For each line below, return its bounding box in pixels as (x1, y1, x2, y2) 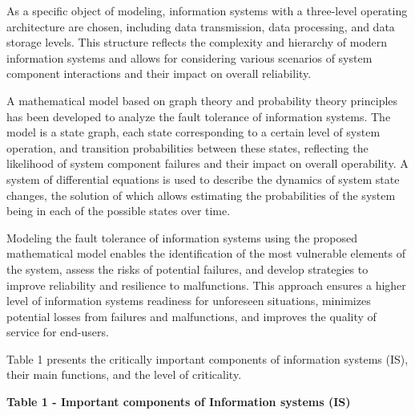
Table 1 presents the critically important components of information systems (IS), (6, 350, 409, 367)
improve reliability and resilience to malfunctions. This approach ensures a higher (6, 276, 406, 293)
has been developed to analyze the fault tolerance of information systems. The (6, 108, 391, 124)
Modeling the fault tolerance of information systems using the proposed (6, 229, 358, 246)
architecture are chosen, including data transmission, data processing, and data (6, 18, 395, 35)
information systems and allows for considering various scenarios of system (6, 49, 373, 66)
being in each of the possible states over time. (6, 202, 231, 219)
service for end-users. (6, 323, 109, 340)
